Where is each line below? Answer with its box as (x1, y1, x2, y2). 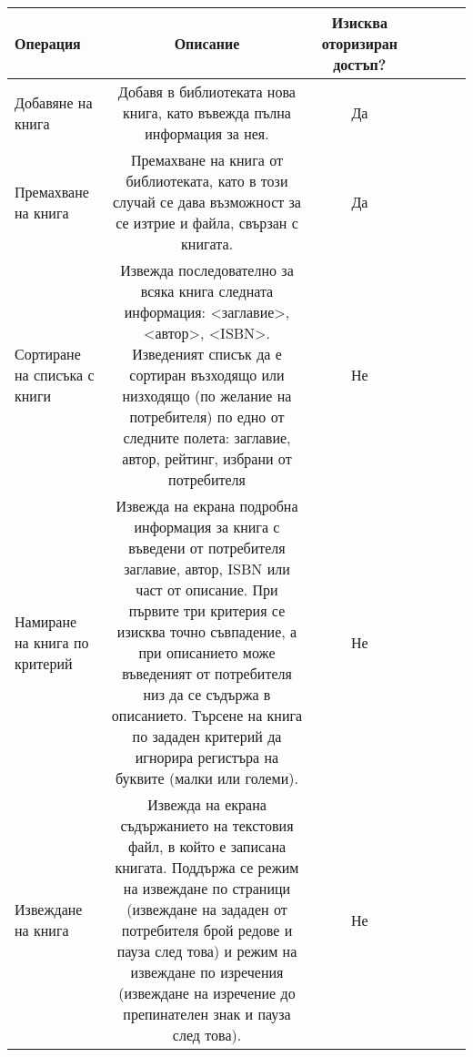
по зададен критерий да (132, 726, 282, 747)
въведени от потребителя (128, 537, 286, 558)
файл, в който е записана (127, 836, 287, 857)
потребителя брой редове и (121, 920, 293, 940)
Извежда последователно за (120, 259, 294, 280)
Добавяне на (15, 91, 93, 113)
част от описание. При (136, 579, 278, 600)
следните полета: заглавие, (123, 427, 291, 448)
